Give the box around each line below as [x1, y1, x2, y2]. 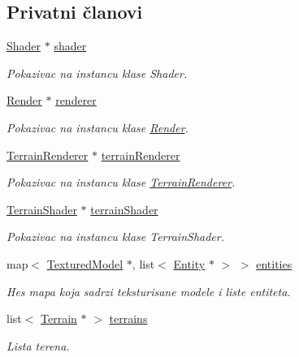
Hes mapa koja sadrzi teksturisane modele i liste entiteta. [6, 282, 291, 299]
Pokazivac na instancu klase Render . [6, 118, 188, 135]
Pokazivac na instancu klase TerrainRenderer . [6, 174, 236, 191]
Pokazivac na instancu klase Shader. [6, 64, 188, 81]
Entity [173, 255, 206, 272]
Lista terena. [6, 337, 70, 354]
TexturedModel [46, 255, 123, 272]
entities [256, 255, 292, 272]
